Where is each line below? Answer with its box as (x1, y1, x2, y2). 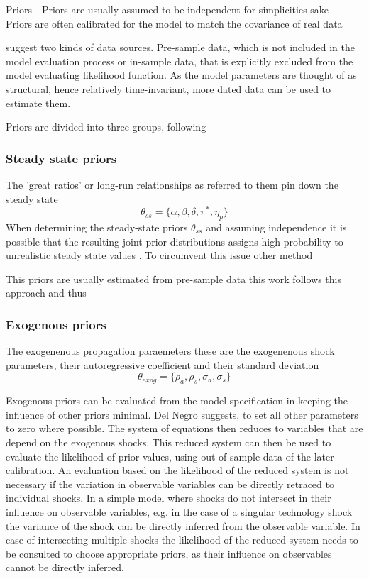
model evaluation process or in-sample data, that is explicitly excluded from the (6, 53, 353, 68)
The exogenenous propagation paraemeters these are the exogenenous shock (6, 343, 335, 358)
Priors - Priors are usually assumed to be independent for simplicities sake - (6, 2, 336, 16)
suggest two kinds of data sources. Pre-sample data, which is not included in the (6, 40, 355, 55)
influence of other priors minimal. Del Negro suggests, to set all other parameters (6, 407, 358, 421)
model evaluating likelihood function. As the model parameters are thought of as (6, 67, 357, 82)
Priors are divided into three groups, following (6, 119, 206, 134)
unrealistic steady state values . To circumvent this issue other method (6, 248, 313, 263)
